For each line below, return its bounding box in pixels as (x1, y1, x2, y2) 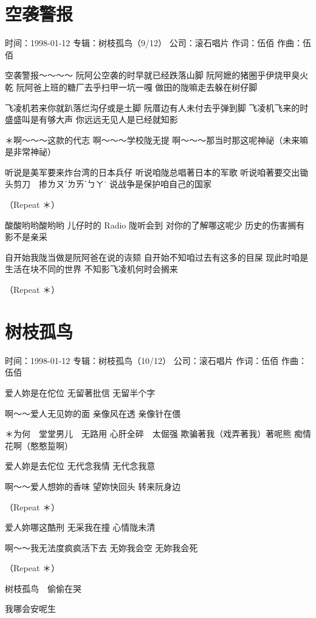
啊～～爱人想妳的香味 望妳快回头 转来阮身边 (5, 479, 181, 492)
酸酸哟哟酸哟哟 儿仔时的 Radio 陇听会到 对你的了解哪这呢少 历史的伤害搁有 (5, 218, 305, 231)
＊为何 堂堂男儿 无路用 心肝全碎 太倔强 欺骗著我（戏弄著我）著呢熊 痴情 (5, 427, 311, 440)
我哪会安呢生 (5, 602, 56, 615)
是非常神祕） (5, 145, 56, 158)
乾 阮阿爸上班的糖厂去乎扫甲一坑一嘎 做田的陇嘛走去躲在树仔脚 (5, 80, 258, 93)
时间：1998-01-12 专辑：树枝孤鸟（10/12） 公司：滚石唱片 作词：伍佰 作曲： (5, 354, 307, 366)
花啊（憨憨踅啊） (5, 439, 73, 451)
